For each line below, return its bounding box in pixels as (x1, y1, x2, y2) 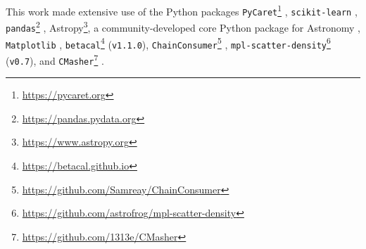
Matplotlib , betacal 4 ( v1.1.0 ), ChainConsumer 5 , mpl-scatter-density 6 (6, 34, 331, 51)
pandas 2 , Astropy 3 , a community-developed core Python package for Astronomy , (6, 18, 360, 34)
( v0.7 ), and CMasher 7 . (6, 51, 104, 68)
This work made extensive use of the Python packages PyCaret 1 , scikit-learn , (6, 2, 358, 18)
